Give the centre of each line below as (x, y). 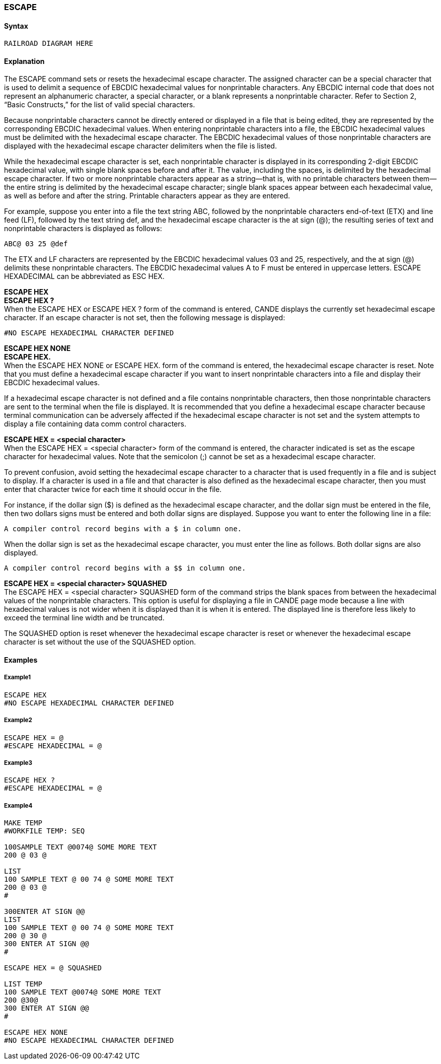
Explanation (24, 61)
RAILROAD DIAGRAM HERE (49, 44)
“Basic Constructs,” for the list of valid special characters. (100, 105)
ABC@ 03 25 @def (36, 244)
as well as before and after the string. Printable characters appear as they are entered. (147, 196)
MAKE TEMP (23, 823)
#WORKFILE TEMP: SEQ (45, 831)
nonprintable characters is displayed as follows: (83, 229)
